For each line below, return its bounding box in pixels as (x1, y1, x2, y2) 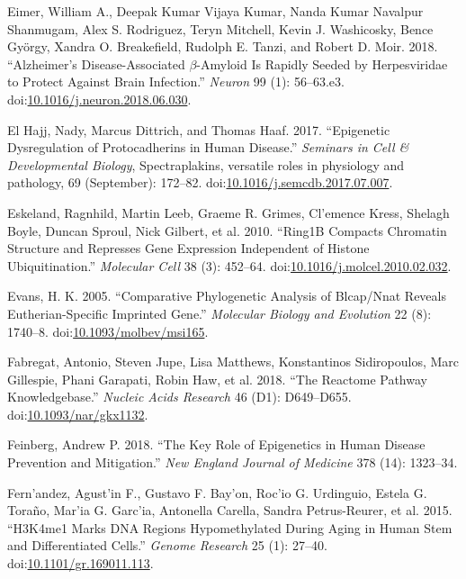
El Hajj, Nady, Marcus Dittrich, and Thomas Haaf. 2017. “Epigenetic (7, 120, 390, 139)
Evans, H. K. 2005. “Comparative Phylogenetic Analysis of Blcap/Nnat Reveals (7, 286, 446, 305)
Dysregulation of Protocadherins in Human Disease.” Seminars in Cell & (7, 138, 409, 157)
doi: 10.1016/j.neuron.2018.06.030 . (7, 89, 192, 108)
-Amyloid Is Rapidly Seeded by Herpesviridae (196, 54, 448, 73)
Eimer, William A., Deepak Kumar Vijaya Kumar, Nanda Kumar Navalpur (7, 2, 424, 20)
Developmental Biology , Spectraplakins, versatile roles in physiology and (7, 155, 405, 174)
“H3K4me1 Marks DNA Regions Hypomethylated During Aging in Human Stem (7, 518, 453, 537)
